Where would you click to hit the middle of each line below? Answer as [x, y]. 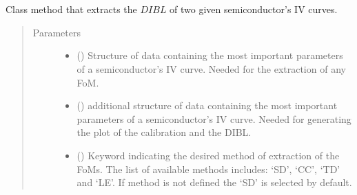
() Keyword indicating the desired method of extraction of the [208, 155]
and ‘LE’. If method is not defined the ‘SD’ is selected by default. [214, 182]
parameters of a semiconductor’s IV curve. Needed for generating [214, 118]
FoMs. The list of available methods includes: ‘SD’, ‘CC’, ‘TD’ [208, 169]
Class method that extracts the [71, 9]
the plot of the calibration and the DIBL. [164, 132]
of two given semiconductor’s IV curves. [254, 9]
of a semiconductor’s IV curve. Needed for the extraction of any [211, 68]
